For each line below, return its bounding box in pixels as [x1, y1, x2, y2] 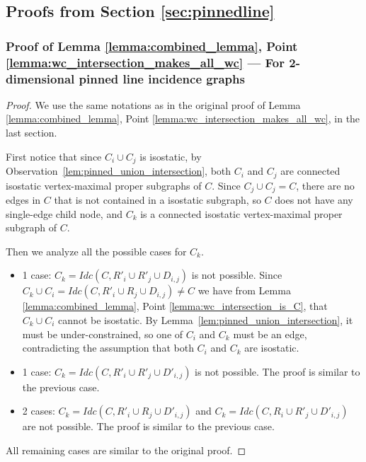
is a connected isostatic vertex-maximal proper [140, 206, 343, 221]
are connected [280, 163, 341, 178]
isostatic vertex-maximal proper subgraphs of [6, 178, 202, 192]
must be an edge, [233, 326, 307, 341]
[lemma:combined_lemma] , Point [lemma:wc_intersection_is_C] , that [22, 299, 328, 313]
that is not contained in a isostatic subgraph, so [54, 192, 261, 207]
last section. [6, 125, 57, 140]
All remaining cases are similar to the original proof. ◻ [6, 442, 246, 457]
